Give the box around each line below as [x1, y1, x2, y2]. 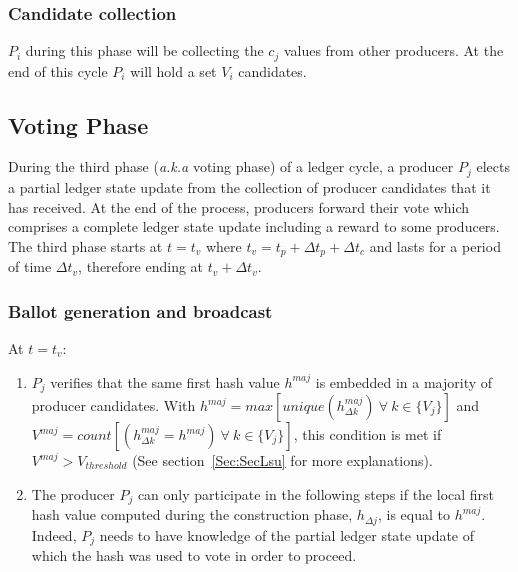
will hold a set [130, 60, 217, 81]
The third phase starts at [8, 235, 163, 256]
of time [8, 256, 52, 277]
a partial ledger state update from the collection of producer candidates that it [8, 176, 491, 197]
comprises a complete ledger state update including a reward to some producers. [8, 216, 500, 237]
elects [476, 156, 510, 177]
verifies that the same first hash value [50, 371, 280, 392]
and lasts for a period [369, 235, 501, 256]
